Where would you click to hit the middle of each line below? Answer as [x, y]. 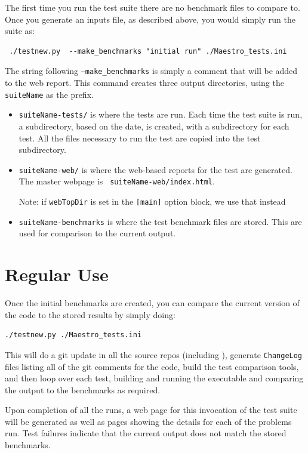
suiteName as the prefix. [49, 94]
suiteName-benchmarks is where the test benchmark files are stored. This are [160, 221]
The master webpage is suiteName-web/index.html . [117, 181]
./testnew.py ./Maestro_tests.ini [73, 335]
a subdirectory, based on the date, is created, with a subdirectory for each [154, 126]
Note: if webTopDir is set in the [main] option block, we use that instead [152, 201]
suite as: [20, 31]
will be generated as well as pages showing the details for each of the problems [148, 421]
